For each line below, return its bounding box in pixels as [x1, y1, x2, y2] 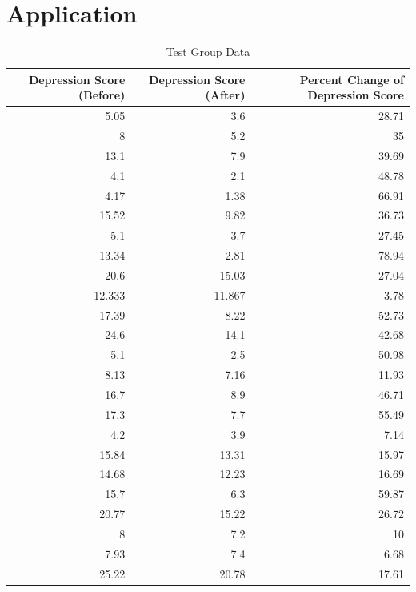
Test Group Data [166, 43, 250, 60]
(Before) [78, 87, 126, 103]
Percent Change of [299, 70, 404, 87]
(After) [205, 87, 246, 103]
